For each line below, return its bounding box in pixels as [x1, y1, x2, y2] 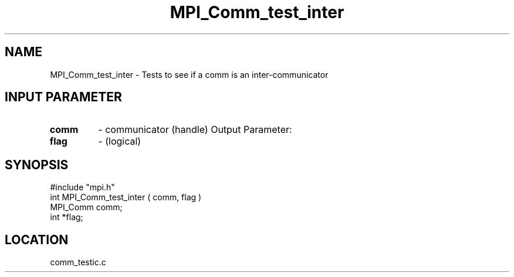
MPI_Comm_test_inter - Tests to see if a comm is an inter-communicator [50, 69, 329, 80]
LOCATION [5, 232, 69, 247]
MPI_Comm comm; [50, 202, 123, 213]
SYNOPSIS [5, 157, 69, 172]
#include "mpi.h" [50, 182, 115, 193]
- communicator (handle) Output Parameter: [98, 124, 292, 136]
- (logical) [98, 135, 141, 148]
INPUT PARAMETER [5, 90, 122, 105]
